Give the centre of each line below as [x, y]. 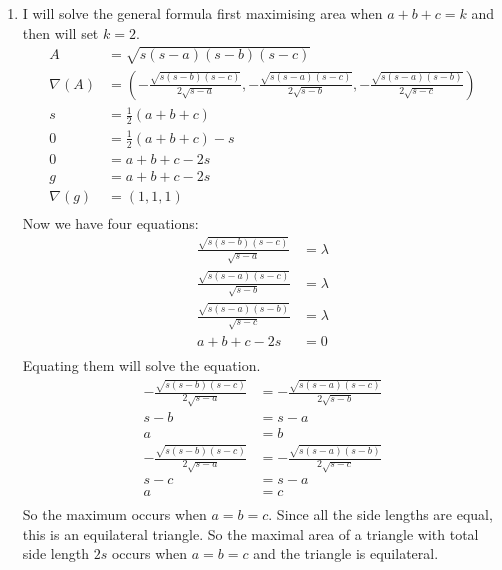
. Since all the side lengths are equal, [380, 514]
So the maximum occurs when [114, 514]
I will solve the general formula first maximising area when [202, 13]
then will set [60, 32]
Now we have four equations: [110, 222]
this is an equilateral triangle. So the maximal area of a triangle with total [250, 533]
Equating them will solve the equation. [141, 365]
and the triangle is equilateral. [346, 553]
